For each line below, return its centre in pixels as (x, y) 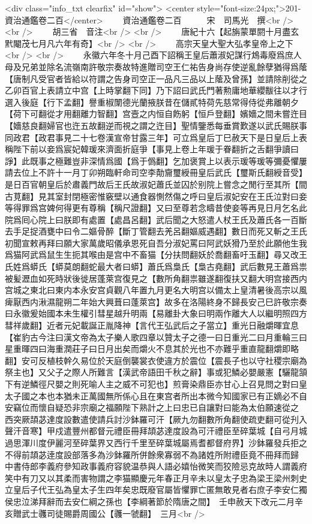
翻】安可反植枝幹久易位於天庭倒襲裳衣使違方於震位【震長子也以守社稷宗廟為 (156, 360)
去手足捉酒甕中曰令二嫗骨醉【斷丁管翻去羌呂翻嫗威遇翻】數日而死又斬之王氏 (156, 231)
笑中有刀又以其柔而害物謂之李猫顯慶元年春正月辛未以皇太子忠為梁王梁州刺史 (156, 478)
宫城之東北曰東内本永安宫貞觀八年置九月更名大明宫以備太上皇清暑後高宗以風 (156, 290)
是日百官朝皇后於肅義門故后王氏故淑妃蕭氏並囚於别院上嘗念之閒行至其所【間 (156, 184)
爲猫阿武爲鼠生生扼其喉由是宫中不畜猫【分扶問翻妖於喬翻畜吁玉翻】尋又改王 (156, 255)
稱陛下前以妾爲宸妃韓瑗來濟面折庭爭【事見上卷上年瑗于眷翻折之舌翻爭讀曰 (152, 149)
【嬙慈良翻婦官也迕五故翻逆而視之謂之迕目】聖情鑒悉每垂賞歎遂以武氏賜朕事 (156, 125)
